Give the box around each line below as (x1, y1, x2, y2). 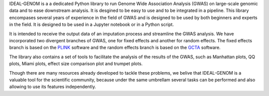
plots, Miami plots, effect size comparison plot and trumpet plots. (9, 61, 143, 67)
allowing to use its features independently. (9, 84, 97, 90)
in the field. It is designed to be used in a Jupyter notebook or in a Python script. (9, 21, 174, 27)
